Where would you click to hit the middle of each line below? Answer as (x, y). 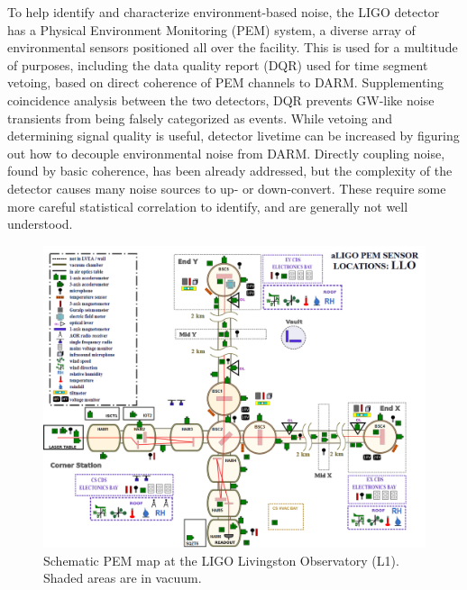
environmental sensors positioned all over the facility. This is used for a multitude (233, 47)
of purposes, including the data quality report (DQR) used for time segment (218, 64)
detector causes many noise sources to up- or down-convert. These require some (227, 188)
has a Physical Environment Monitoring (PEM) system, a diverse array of (211, 29)
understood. (40, 224)
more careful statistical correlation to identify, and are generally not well (208, 206)
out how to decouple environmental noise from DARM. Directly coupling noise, (226, 153)
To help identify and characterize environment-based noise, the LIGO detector (224, 12)
